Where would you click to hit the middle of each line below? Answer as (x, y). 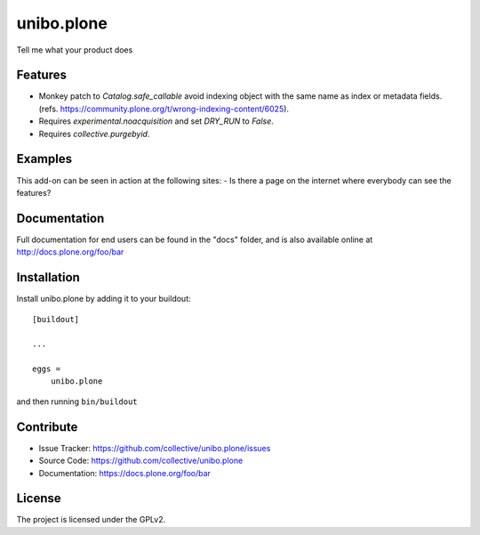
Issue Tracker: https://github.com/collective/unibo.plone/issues (155, 448)
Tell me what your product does (75, 50)
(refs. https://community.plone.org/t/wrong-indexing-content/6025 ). (164, 109)
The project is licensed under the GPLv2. (91, 520)
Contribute (47, 427)
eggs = (47, 369)
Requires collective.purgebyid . (94, 134)
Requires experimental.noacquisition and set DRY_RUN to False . (156, 121)
